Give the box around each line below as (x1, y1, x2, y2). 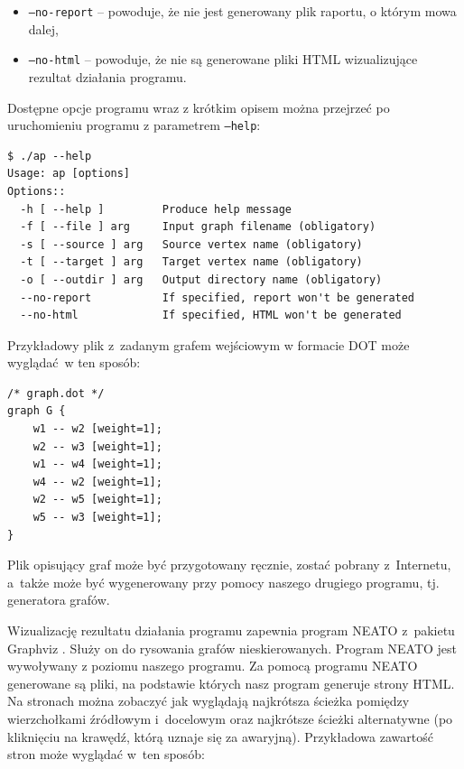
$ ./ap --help (7, 149, 92, 162)
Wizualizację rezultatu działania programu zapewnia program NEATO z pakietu (7, 621, 455, 639)
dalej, (28, 19, 59, 38)
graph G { (7, 404, 66, 418)
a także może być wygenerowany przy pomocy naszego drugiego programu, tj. (7, 572, 440, 591)
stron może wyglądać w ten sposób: (7, 745, 205, 764)
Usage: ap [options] (7, 167, 131, 181)
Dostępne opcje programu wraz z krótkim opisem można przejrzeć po (7, 97, 390, 116)
